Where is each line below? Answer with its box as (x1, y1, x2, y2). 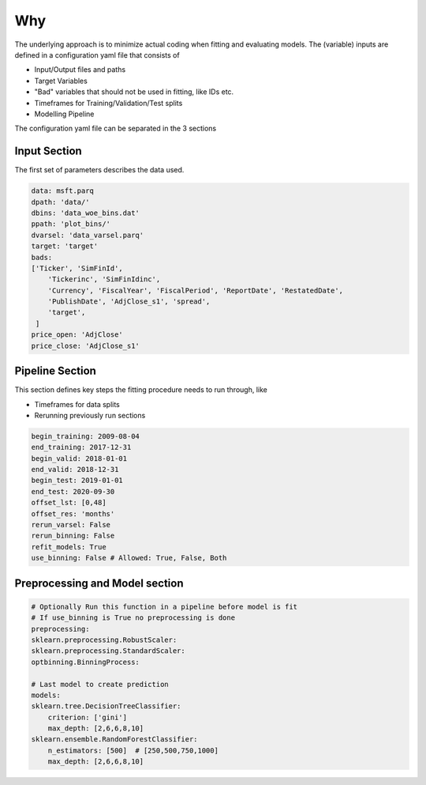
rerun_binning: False (31, 531, 115, 541)
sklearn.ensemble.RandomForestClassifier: (31, 735, 198, 744)
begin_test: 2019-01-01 (31, 476, 124, 485)
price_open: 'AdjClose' (31, 330, 124, 339)
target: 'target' (31, 242, 99, 251)
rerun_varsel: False (31, 520, 110, 530)
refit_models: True (31, 542, 106, 551)
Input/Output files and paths (34, 65, 126, 74)
